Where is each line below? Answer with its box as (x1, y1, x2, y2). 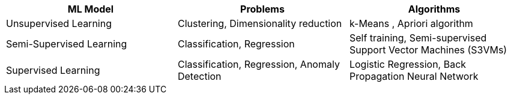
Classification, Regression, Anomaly (177, 58, 340, 70)
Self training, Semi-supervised (349, 32, 487, 44)
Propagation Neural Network (349, 70, 479, 82)
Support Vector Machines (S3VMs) (349, 44, 507, 56)
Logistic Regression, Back (349, 58, 467, 70)
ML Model (67, 3, 114, 15)
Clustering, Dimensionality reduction (177, 17, 342, 29)
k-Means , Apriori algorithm (349, 17, 473, 29)
